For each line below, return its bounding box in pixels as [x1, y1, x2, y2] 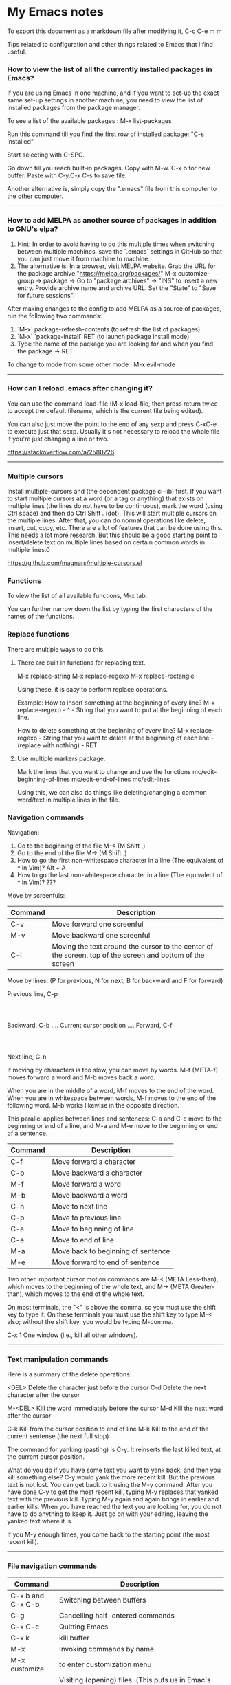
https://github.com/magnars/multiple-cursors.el [7, 559, 142, 567]
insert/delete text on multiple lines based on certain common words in [7, 538, 205, 547]
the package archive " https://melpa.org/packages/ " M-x [16, 269, 177, 277]
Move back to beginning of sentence [52, 1246, 170, 1256]
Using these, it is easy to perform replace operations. [16, 685, 168, 693]
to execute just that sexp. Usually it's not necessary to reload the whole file [7, 427, 220, 435]
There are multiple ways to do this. [7, 645, 105, 653]
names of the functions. [7, 613, 75, 621]
